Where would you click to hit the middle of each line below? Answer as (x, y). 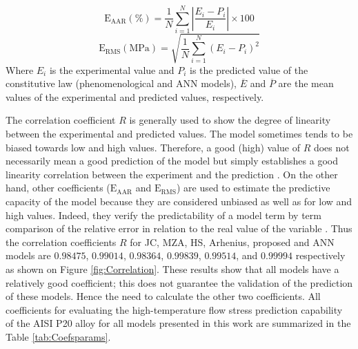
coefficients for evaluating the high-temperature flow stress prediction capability (174, 309)
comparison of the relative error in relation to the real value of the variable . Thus (179, 228)
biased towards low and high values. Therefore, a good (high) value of (153, 147)
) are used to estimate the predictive (253, 188)
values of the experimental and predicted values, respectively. (135, 96)
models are (28, 255)
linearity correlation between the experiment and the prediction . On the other (172, 174)
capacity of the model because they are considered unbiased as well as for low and (179, 201)
